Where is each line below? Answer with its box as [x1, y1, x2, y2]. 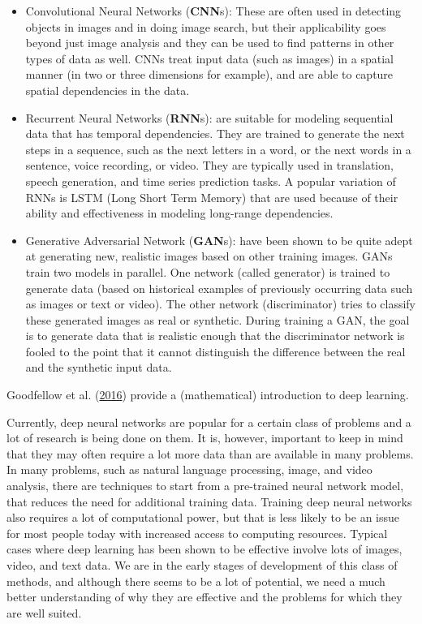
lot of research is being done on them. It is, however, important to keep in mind [6, 429, 403, 446]
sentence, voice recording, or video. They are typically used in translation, [25, 157, 394, 174]
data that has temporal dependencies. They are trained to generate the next [25, 125, 405, 142]
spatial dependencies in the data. [25, 81, 190, 98]
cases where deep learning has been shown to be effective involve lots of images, [6, 540, 403, 557]
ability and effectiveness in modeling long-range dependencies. [25, 204, 334, 222]
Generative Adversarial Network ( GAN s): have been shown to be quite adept [25, 231, 413, 248]
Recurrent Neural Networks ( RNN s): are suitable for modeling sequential [25, 109, 394, 126]
